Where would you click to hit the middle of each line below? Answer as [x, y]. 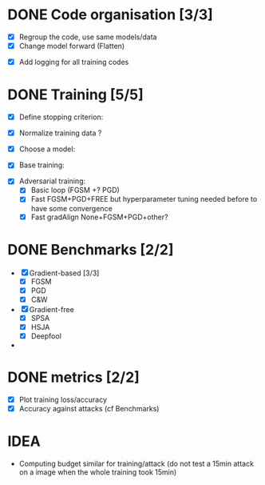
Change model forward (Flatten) [72, 46]
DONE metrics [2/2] [74, 377]
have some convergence [71, 208]
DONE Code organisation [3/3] [110, 15]
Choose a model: [47, 149]
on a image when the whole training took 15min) [98, 472]
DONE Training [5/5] [76, 95]
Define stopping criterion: [61, 117]
